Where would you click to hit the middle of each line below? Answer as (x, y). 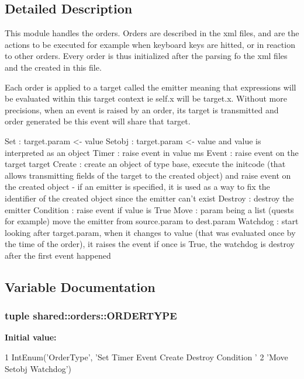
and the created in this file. (53, 67)
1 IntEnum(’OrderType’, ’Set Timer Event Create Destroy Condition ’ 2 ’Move (146, 357)
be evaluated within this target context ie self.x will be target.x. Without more (146, 98)
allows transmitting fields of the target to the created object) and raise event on (148, 175)
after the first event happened (58, 255)
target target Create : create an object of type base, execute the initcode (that (145, 164)
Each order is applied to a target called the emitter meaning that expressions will (151, 87)
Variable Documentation (80, 286)
